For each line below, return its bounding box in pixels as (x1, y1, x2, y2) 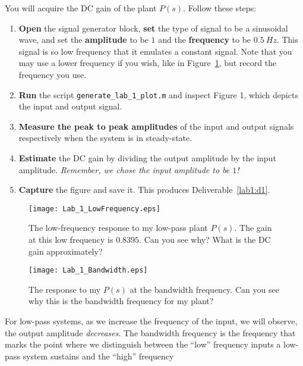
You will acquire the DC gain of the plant (5, 2, 157, 14)
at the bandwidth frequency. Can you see (130, 283, 279, 295)
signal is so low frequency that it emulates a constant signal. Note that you (18, 45, 292, 57)
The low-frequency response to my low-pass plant (29, 221, 208, 234)
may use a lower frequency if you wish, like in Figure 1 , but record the (18, 57, 277, 69)
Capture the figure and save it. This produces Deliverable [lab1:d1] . (18, 183, 270, 196)
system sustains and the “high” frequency (23, 349, 174, 362)
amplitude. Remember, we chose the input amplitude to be (18, 163, 230, 176)
